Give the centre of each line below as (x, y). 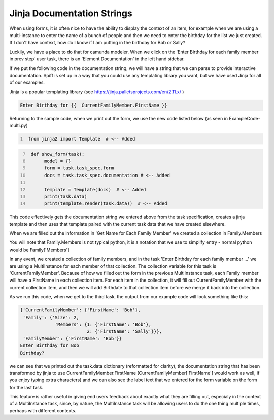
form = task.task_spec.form (79, 168)
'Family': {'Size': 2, (51, 317)
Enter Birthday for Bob (50, 346)
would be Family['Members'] (39, 250)
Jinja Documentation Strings (71, 13)
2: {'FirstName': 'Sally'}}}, (125, 331)
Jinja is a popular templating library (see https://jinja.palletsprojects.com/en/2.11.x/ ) (97, 92)
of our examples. (27, 82)
